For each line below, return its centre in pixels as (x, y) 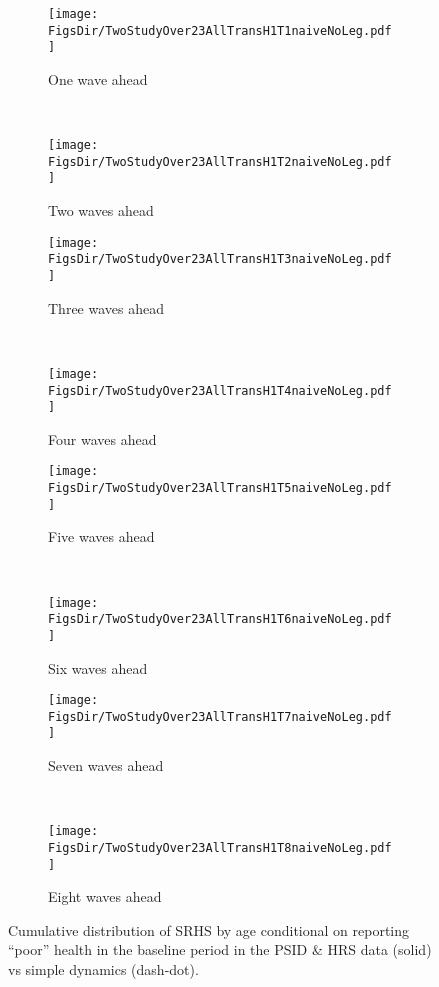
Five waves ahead (101, 536)
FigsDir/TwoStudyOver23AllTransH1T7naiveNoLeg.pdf (220, 716)
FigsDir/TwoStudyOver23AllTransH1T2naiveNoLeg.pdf (220, 161)
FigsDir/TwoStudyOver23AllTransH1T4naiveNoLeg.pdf (220, 390)
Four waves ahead (102, 438)
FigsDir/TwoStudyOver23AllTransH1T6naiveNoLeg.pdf (220, 619)
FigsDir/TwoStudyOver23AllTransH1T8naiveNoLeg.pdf (220, 847)
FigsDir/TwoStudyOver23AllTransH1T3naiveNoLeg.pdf (220, 259)
